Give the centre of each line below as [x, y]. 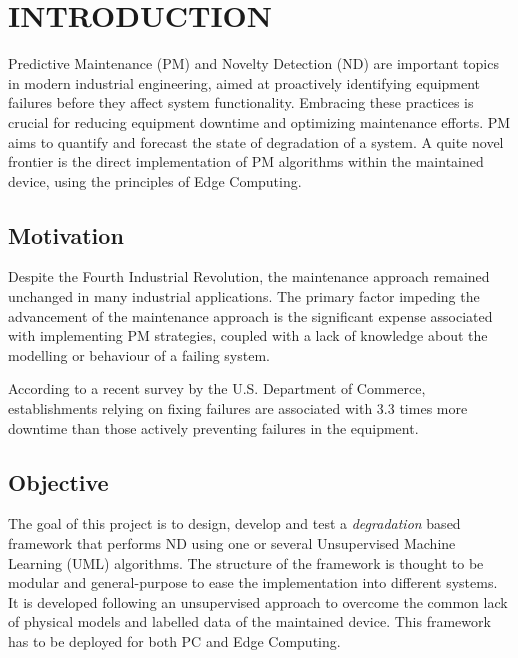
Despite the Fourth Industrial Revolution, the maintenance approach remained [249, 276]
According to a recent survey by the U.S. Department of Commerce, [217, 388]
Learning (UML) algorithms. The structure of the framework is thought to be [246, 562]
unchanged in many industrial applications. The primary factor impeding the [244, 296]
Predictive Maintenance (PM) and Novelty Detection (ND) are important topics [253, 63]
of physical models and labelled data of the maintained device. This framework [249, 621]
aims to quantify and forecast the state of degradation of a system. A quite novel [256, 141]
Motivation [66, 234]
